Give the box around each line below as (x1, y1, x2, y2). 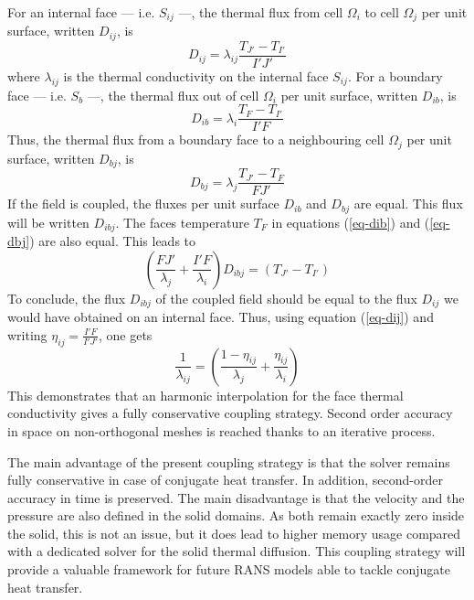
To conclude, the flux (7, 288, 126, 307)
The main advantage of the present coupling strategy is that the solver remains (7, 452, 450, 471)
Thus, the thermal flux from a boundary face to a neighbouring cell (7, 130, 384, 149)
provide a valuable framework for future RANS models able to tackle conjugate (7, 560, 451, 579)
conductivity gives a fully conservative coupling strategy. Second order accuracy (7, 403, 453, 423)
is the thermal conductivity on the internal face (63, 66, 329, 85)
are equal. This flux (353, 194, 463, 213)
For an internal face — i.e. (7, 3, 155, 21)
